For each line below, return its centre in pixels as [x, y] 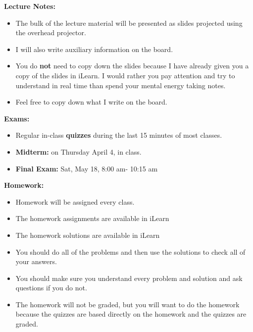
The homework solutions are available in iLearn [88, 235]
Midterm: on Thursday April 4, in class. [78, 151]
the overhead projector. [51, 32]
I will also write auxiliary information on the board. [94, 49]
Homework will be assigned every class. [75, 201]
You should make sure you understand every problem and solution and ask [129, 278]
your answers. [36, 261]
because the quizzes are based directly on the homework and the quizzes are [131, 314]
